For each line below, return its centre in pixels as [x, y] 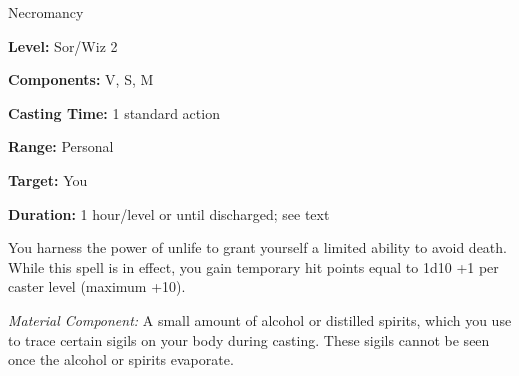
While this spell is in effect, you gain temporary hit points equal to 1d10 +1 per [253, 266]
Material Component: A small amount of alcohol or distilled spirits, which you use [260, 319]
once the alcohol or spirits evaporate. [121, 359]
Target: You [48, 179]
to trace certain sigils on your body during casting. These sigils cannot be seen [249, 339]
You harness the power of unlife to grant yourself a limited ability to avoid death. [257, 247]
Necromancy [46, 12]
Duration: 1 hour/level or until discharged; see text [169, 213]
